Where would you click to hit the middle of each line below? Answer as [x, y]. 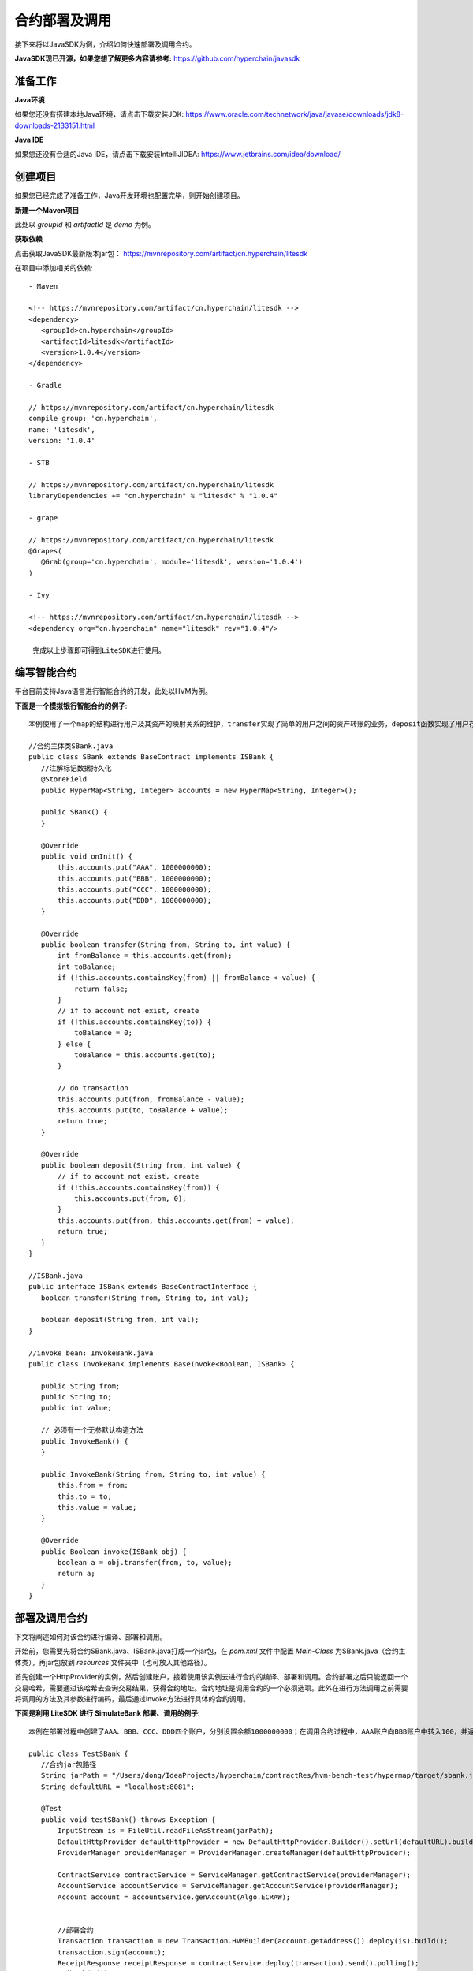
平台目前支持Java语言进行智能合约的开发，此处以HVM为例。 [114, 691]
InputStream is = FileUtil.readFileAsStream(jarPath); [166, 1831]
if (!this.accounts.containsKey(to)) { [135, 1022]
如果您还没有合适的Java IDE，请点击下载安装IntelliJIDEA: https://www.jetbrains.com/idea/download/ [177, 155]
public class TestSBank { [79, 1753]
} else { [74, 1044]
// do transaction [93, 1088]
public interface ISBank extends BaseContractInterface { [143, 1287]
